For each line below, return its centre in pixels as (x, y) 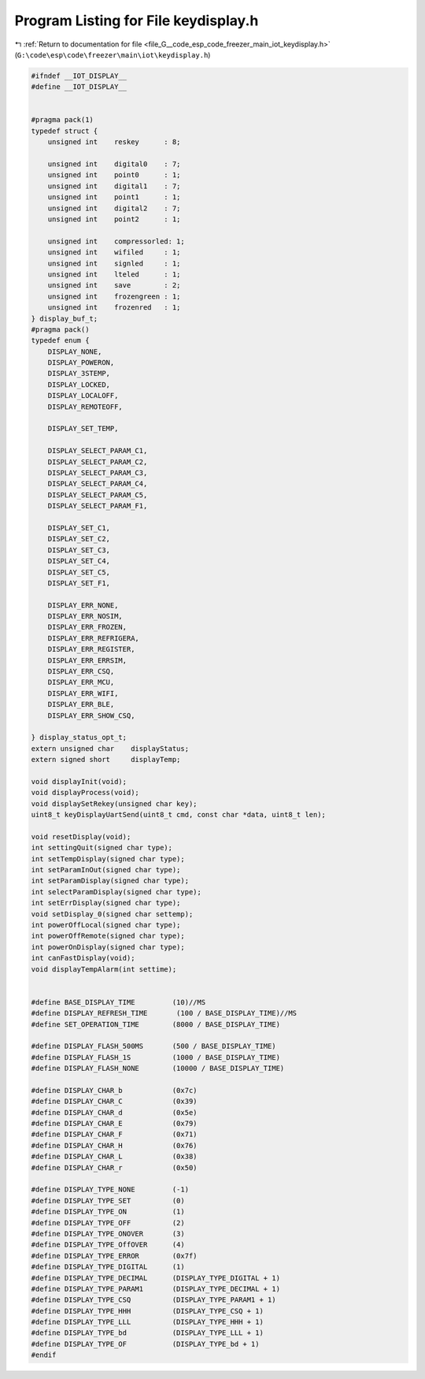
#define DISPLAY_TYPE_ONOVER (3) (108, 1234)
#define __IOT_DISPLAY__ (79, 87)
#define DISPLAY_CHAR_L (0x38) (114, 1157)
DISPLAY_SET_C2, (79, 539)
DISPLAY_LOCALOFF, (83, 396)
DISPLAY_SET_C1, (79, 528)
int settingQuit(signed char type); (102, 848)
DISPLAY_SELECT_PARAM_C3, (98, 472)
